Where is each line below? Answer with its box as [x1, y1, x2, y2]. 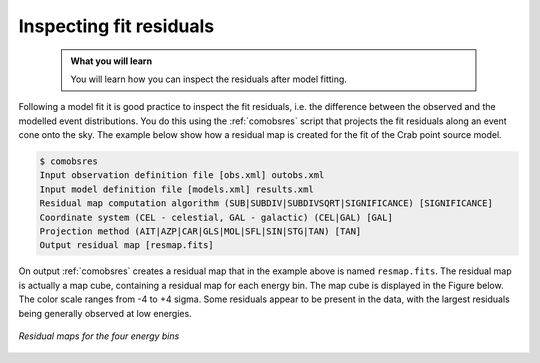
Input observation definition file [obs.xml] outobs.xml [39, 170, 325, 181]
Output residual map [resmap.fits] [39, 240, 214, 251]
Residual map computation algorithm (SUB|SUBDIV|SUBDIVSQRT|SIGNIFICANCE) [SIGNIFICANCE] [39, 198, 494, 209]
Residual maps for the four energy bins [18, 330, 180, 342]
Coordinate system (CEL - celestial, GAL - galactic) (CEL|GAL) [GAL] [39, 211, 394, 223]
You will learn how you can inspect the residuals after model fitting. [70, 73, 347, 85]
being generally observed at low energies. [18, 307, 192, 319]
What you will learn [70, 55, 153, 67]
